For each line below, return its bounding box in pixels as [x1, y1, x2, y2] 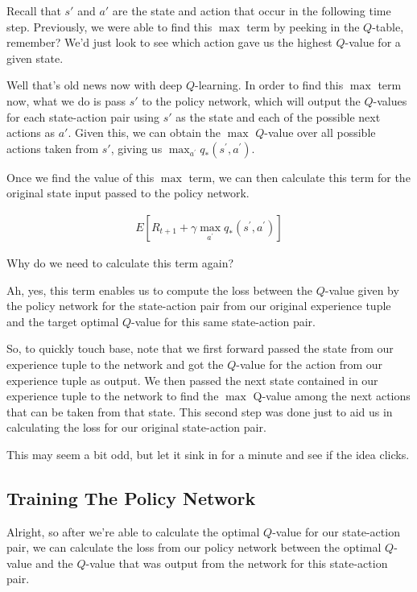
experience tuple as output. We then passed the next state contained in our [6, 371, 378, 388]
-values [373, 92, 407, 109]
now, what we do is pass [6, 92, 126, 109]
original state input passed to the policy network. [6, 184, 250, 201]
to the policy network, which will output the [142, 92, 361, 109]
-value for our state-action [272, 523, 400, 540]
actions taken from [6, 139, 99, 156]
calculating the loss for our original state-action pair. [6, 419, 266, 436]
